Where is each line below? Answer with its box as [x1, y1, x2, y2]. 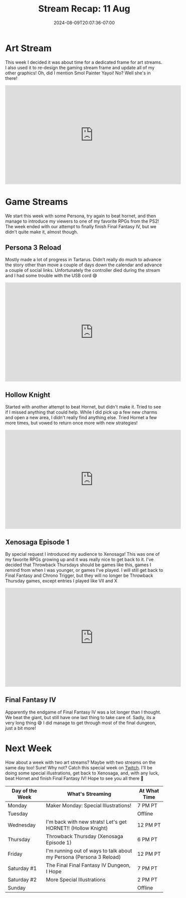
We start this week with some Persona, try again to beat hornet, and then [5, 213, 156, 219]
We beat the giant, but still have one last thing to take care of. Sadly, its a [5, 714, 155, 720]
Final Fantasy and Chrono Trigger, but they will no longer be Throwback [5, 572, 153, 578]
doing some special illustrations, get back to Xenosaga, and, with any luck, [5, 770, 159, 776]
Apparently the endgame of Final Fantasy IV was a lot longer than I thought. [5, 709, 161, 715]
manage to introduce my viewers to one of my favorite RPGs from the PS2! [5, 218, 159, 224]
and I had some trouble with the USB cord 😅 [5, 272, 98, 279]
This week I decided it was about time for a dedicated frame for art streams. [5, 59, 162, 65]
